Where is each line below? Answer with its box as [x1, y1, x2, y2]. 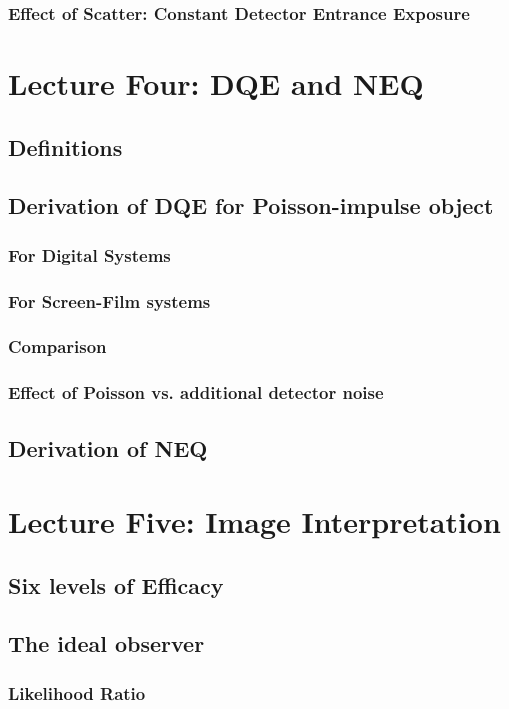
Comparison [8, 334, 107, 359]
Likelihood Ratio [8, 680, 146, 705]
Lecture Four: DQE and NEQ [8, 63, 424, 104]
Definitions [8, 131, 123, 162]
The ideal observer [8, 628, 205, 659]
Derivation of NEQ [8, 432, 208, 463]
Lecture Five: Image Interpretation [8, 501, 501, 542]
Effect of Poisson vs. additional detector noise [8, 380, 384, 405]
